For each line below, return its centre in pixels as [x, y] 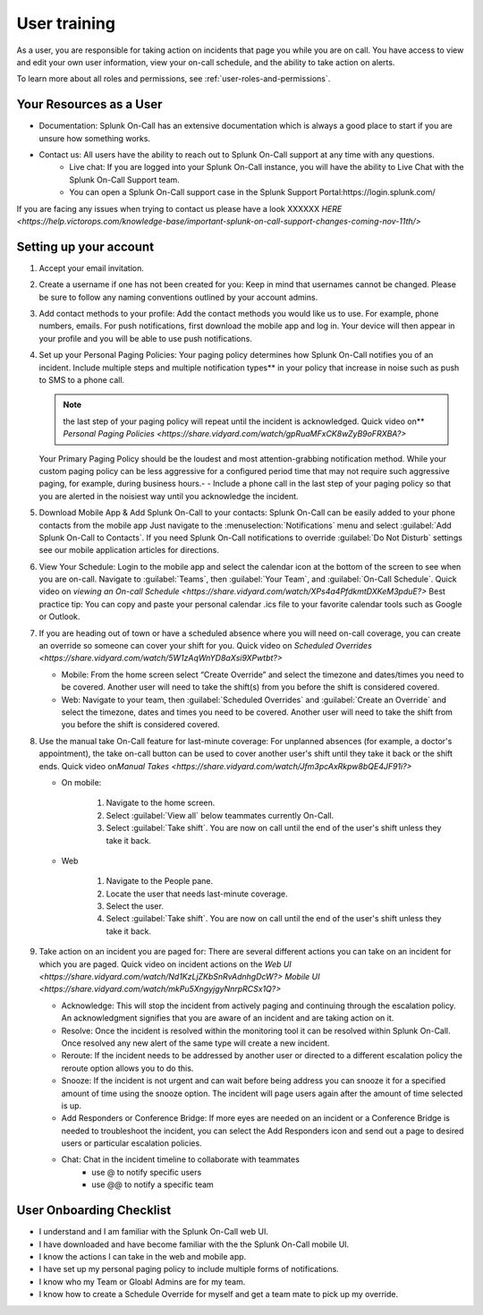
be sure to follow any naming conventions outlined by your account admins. [178, 297]
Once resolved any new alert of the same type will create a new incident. [195, 1043]
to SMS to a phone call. [82, 380]
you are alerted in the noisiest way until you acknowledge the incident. [169, 496]
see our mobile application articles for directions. [129, 550]
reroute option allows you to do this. [127, 1068]
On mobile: [81, 782]
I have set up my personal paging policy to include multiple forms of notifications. [189, 1269]
